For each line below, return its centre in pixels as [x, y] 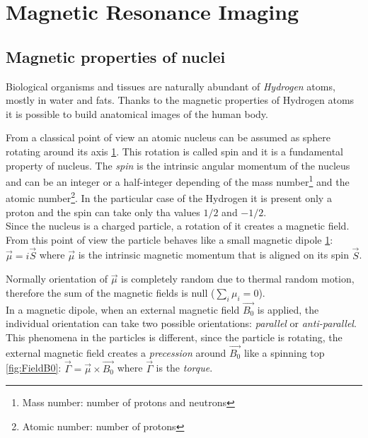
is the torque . [184, 368]
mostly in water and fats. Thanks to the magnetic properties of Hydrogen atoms [180, 100]
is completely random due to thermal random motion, [238, 279]
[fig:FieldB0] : [34, 368]
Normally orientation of [57, 279]
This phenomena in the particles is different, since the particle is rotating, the [174, 337]
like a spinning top [284, 352]
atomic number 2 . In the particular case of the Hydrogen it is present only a [169, 197]
